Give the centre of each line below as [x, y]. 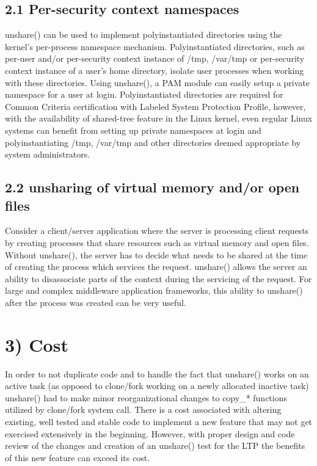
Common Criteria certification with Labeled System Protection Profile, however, [155, 106]
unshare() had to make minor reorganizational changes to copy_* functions [146, 397]
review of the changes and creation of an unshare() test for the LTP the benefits [155, 446]
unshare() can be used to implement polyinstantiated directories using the [144, 35]
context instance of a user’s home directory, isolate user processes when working [155, 70]
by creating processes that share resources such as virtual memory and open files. [157, 242]
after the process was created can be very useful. [96, 302]
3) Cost [37, 344]
